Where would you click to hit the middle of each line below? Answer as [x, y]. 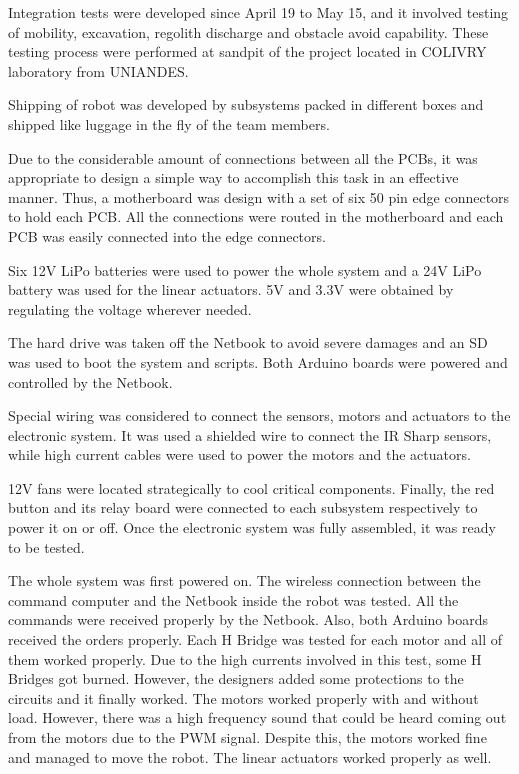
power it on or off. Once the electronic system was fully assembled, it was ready [252, 527]
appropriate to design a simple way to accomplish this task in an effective [233, 177]
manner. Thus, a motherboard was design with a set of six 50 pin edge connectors [259, 196]
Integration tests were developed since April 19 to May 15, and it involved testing [258, 12]
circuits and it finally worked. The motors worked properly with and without [243, 697]
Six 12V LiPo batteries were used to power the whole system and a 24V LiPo [245, 269]
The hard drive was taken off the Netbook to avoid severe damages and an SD [248, 342]
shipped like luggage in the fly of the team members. [169, 123]
